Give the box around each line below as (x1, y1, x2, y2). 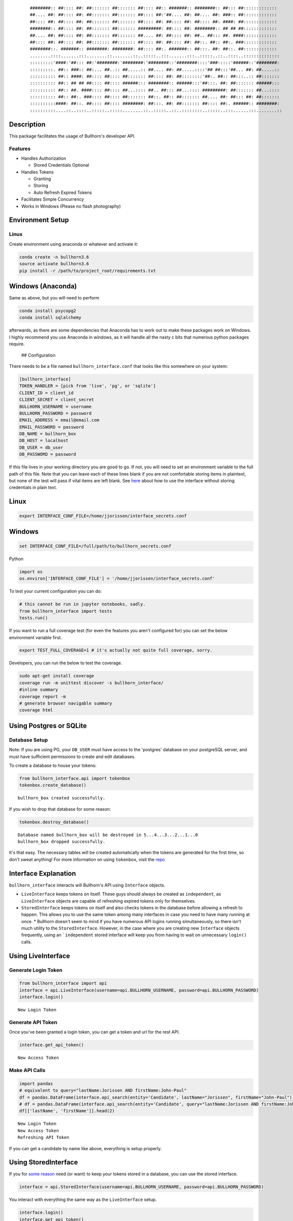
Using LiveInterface (9, 951, 70, 960)
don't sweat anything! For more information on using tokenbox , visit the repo (9, 856, 165, 862)
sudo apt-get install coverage (19, 673, 95, 679)
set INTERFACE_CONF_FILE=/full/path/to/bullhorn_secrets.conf (19, 544, 171, 549)
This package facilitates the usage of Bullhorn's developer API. (9, 133, 136, 139)
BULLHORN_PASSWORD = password (19, 410, 92, 416)
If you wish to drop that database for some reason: (9, 806, 111, 812)
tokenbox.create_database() (19, 782, 86, 788)
